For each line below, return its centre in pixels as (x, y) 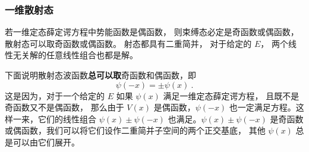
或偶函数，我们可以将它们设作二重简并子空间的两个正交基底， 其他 (135, 130)
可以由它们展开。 (46, 142)
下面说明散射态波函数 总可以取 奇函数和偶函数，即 (100, 75)
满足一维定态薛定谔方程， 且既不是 (231, 95)
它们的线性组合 (67, 118)
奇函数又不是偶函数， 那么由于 (64, 107)
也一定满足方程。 (262, 107)
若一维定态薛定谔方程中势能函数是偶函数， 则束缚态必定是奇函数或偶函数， (152, 32)
